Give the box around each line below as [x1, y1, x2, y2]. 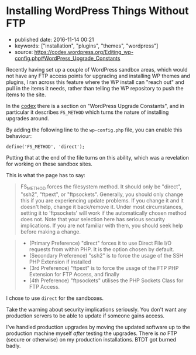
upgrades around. [6, 114, 50, 121]
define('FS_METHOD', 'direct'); [6, 144, 85, 150]
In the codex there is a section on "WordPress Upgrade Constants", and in [6, 102, 185, 109]
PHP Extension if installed [29, 258, 91, 265]
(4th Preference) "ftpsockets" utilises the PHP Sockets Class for [29, 277, 184, 284]
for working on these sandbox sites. [6, 160, 92, 167]
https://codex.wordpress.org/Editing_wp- [34, 48, 133, 55]
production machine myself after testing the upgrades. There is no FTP [6, 330, 177, 337]
